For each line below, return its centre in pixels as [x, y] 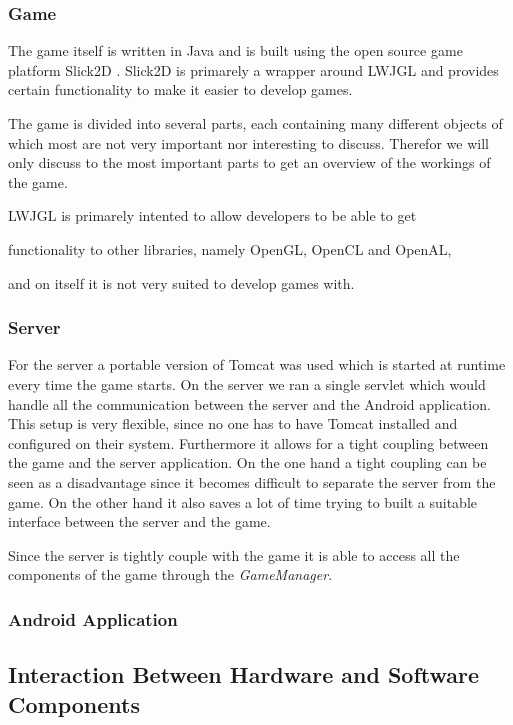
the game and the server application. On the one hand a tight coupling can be [247, 462]
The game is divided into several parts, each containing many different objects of [255, 123]
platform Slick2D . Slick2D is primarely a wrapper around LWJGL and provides [253, 69]
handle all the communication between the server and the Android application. [249, 403]
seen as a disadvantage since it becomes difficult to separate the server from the [252, 481]
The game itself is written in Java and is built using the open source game [235, 50]
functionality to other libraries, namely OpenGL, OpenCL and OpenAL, [230, 248]
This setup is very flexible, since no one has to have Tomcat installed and [233, 423]
